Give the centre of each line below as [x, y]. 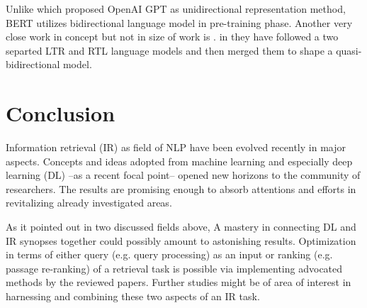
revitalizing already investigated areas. [89, 203]
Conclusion [61, 113]
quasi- [349, 50]
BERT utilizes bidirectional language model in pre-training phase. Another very [179, 22]
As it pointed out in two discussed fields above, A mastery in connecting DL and [181, 227]
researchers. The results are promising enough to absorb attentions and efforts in [181, 188]
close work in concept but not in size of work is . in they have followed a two [172, 37]
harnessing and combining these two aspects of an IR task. [133, 296]
